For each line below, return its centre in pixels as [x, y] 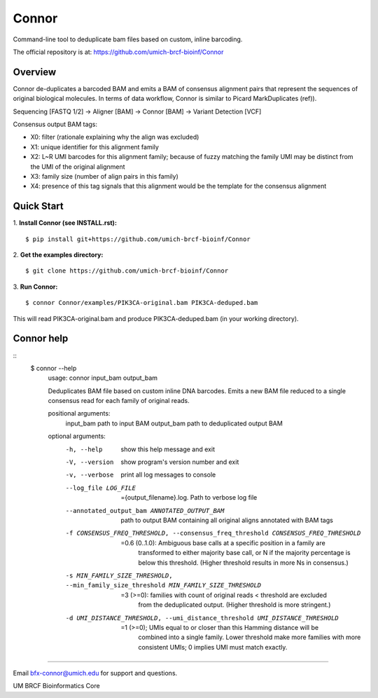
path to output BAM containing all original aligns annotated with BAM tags [227, 520]
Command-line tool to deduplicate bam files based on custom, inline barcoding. [128, 39]
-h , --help [84, 449]
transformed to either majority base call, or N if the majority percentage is [244, 553]
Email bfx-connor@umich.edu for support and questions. [95, 673]
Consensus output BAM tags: [55, 124]
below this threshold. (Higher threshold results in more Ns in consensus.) [244, 562]
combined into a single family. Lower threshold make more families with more [250, 637]
